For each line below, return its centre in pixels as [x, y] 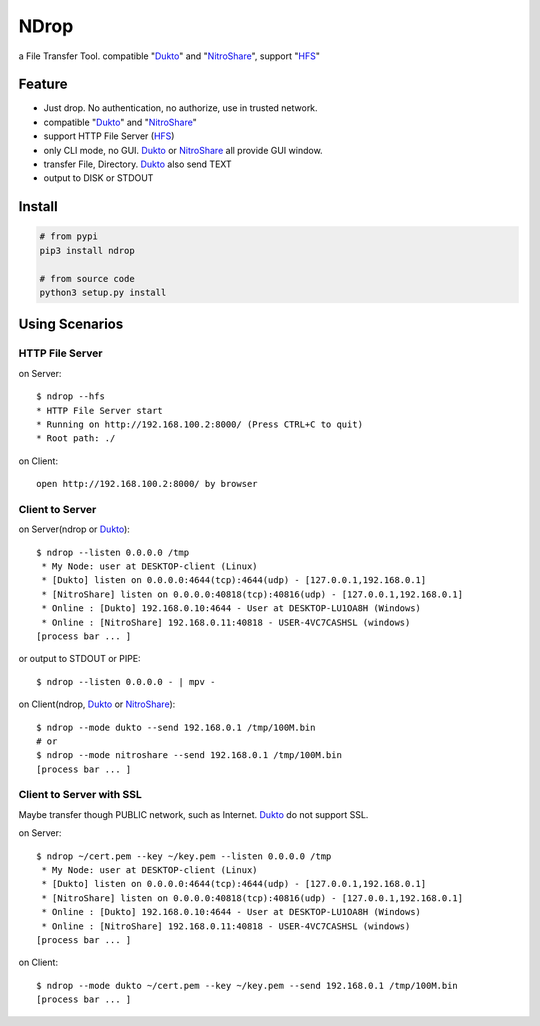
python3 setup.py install [103, 292]
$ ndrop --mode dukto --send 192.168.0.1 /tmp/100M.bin [176, 727]
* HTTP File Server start [100, 410]
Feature [43, 84]
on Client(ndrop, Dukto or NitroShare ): [97, 704]
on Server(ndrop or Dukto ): [74, 529]
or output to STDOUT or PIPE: [79, 659]
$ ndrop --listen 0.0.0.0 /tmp [113, 552]
